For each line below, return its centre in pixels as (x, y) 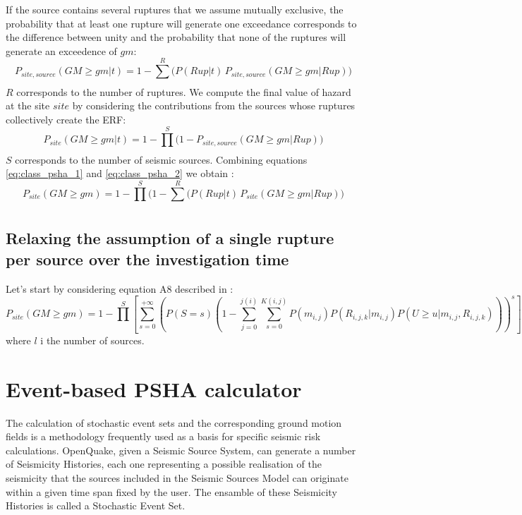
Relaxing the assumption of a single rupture (170, 238)
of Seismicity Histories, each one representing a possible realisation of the (164, 464)
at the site (28, 105)
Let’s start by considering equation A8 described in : (120, 288)
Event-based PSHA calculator (154, 388)
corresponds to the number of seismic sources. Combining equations (161, 159)
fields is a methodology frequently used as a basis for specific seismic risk (163, 436)
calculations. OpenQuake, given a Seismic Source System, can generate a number (181, 450)
